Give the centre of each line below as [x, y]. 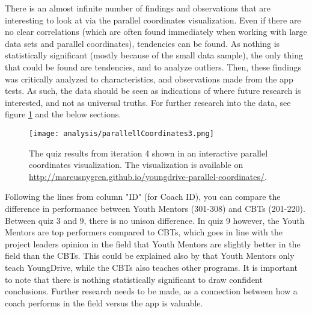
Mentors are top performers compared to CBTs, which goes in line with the [144, 232]
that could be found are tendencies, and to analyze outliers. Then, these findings [153, 67]
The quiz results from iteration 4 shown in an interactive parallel [148, 153]
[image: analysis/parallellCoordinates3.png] [121, 133]
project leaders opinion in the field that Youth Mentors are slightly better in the [153, 243]
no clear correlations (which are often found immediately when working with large [156, 32]
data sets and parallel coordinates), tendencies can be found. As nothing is [142, 43]
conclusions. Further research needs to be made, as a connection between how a [151, 291]
